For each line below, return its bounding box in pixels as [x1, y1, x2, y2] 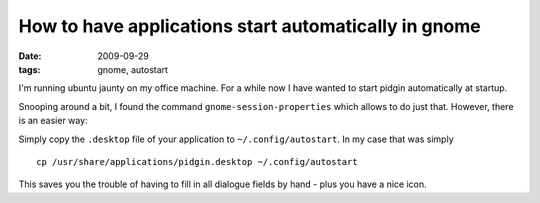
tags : [18, 63, 41, 75]
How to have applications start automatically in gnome [18, 15, 482, 37]
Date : [18, 50, 42, 62]
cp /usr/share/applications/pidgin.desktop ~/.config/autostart [36, 156, 359, 167]
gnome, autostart [97, 63, 169, 75]
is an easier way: [18, 115, 89, 127]
